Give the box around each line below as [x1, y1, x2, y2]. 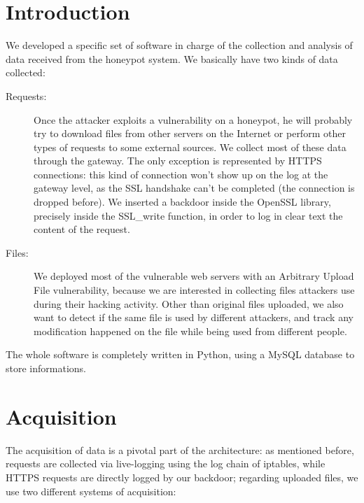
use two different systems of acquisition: [6, 483, 176, 498]
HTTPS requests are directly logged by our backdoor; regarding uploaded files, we [6, 469, 358, 484]
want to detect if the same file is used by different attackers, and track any [34, 310, 353, 325]
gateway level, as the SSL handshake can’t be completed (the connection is [34, 180, 355, 195]
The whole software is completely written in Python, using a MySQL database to [6, 347, 355, 362]
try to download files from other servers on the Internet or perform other [34, 126, 346, 141]
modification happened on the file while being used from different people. [34, 323, 347, 338]
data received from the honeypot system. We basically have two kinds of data [6, 51, 338, 66]
